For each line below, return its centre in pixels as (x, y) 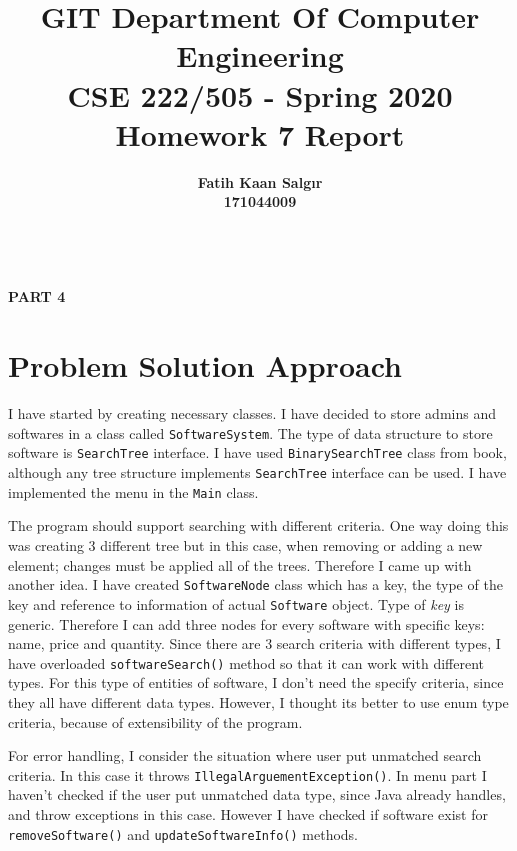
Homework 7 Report (260, 133)
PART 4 (37, 296)
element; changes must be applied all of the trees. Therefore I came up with (240, 564)
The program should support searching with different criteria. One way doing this (258, 525)
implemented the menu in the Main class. (133, 491)
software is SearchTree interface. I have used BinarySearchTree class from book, (257, 452)
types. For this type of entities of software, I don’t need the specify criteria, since (256, 682)
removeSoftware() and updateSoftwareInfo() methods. (183, 833)
